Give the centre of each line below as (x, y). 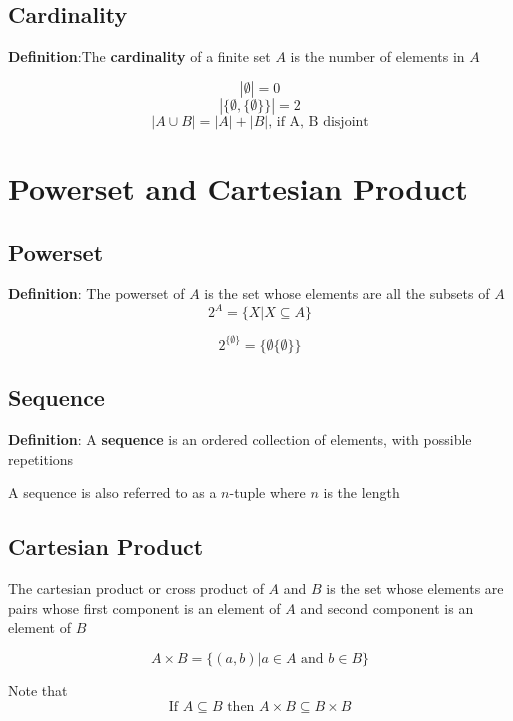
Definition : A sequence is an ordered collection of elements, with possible (240, 439)
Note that (38, 689)
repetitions (41, 458)
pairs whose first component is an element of (144, 607)
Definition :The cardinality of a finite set (139, 56)
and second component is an (387, 607)
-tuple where (267, 492)
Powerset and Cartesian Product (238, 187)
